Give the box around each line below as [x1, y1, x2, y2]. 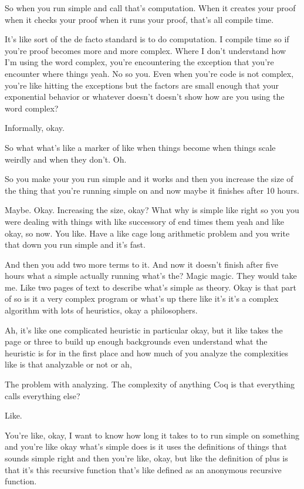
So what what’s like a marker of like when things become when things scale [5, 141, 276, 153]
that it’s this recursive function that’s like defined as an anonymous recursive [5, 463, 282, 475]
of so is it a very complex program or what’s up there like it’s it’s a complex [5, 292, 279, 305]
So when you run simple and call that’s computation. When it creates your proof [5, 2, 296, 14]
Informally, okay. [5, 122, 65, 134]
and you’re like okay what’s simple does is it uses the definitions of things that [5, 440, 287, 453]
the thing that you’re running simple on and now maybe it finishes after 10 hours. [5, 184, 299, 196]
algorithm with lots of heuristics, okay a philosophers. [5, 304, 198, 316]
